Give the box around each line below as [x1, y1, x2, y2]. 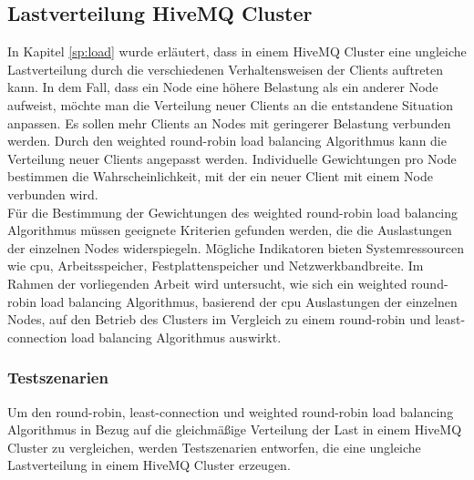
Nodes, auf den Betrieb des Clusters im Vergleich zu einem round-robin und [7, 310, 431, 329]
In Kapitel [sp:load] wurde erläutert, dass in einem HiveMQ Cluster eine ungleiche [7, 42, 467, 61]
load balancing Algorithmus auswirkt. [70, 327, 282, 346]
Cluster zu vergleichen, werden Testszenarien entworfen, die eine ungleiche [7, 437, 421, 456]
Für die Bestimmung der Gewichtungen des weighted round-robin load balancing [7, 202, 459, 221]
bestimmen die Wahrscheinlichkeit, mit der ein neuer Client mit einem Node [7, 167, 433, 186]
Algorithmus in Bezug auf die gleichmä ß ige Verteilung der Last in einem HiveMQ [7, 420, 462, 439]
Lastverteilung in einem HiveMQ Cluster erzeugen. [7, 455, 291, 475]
